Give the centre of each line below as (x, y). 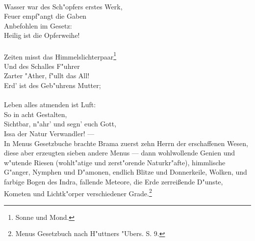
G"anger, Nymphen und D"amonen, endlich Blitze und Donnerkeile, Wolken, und (126, 172)
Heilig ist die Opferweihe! (42, 35)
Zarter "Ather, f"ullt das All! (47, 75)
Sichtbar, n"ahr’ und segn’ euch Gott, (60, 124)
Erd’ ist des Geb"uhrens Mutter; (52, 85)
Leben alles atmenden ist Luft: (50, 105)
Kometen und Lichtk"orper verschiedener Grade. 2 (78, 192)
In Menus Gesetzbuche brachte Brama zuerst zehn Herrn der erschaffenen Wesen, (126, 143)
